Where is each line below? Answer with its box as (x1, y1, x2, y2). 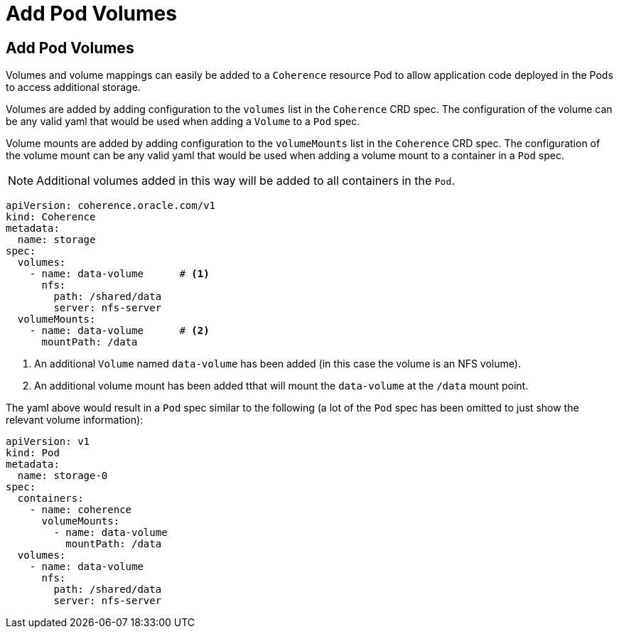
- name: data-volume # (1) (29, 268, 210, 280)
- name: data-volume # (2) (29, 325, 210, 337)
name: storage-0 (17, 470, 108, 482)
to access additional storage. (6, 81, 141, 94)
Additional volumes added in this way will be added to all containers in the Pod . (36, 173, 455, 188)
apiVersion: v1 (6, 436, 90, 448)
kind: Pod (6, 447, 60, 459)
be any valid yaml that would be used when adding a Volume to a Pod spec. (6, 115, 360, 128)
